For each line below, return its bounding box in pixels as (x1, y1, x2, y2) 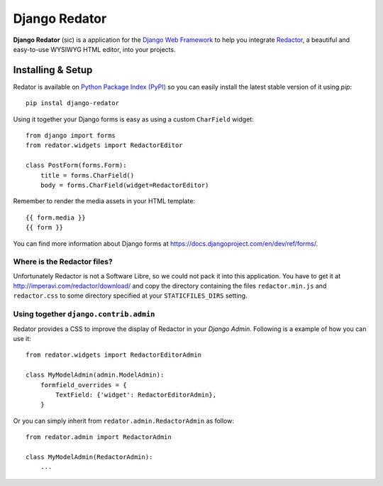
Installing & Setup (13, 64, 93, 76)
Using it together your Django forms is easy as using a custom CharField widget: (13, 114, 255, 124)
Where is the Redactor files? (13, 256, 113, 266)
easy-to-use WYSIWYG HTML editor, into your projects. (13, 45, 177, 53)
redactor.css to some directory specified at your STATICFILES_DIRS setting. (13, 291, 248, 300)
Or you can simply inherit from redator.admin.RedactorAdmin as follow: (13, 416, 234, 425)
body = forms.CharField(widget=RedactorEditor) (40, 181, 209, 189)
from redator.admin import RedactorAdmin (26, 433, 172, 441)
